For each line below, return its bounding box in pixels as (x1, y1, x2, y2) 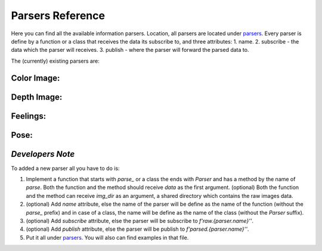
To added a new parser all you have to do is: (11, 165, 120, 172)
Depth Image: (11, 92, 63, 102)
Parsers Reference (11, 9, 106, 22)
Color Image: (11, 73, 60, 83)
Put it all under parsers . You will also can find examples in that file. (26, 234, 189, 241)
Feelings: (11, 111, 47, 121)
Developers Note (11, 149, 75, 159)
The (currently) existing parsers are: (11, 57, 100, 64)
